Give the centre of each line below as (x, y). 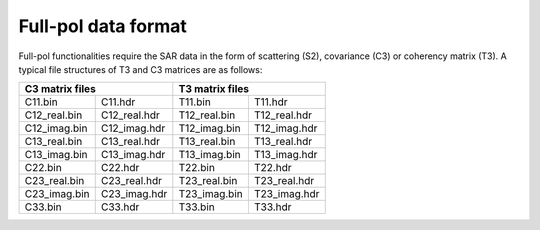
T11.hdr (270, 102)
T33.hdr (272, 207)
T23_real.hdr (284, 181)
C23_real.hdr (131, 181)
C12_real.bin (53, 115)
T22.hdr (272, 168)
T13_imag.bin (209, 155)
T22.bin (196, 168)
